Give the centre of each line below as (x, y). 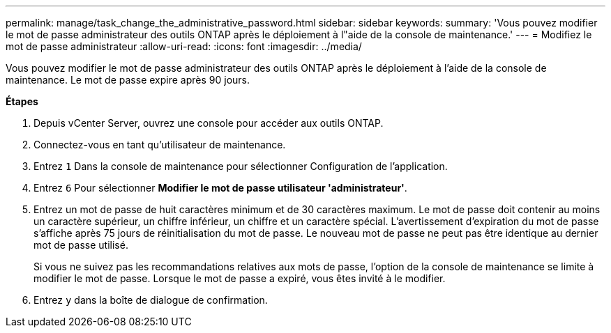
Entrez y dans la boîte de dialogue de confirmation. (151, 300)
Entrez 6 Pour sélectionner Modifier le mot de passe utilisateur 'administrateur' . (220, 188)
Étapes (22, 101)
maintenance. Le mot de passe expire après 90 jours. (128, 80)
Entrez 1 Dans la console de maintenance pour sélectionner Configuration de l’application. (241, 166)
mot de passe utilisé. (81, 245)
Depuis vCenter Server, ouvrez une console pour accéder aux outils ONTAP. (209, 123)
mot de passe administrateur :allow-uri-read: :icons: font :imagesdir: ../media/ (184, 46)
